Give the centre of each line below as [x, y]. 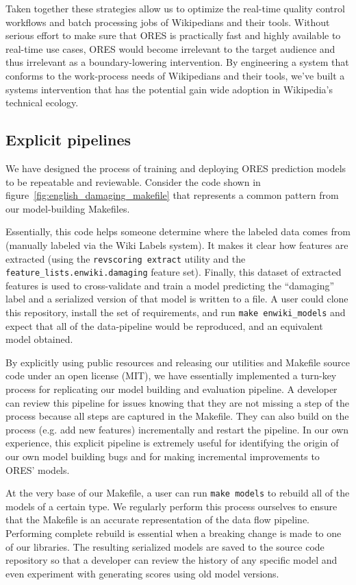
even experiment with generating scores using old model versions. [142, 573]
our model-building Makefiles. [68, 208]
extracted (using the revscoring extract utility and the [126, 258]
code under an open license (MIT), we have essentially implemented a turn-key [171, 375]
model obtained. [39, 339]
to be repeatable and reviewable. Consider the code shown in [133, 181]
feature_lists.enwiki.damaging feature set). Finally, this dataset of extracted [174, 272]
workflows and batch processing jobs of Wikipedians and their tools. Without [168, 22]
